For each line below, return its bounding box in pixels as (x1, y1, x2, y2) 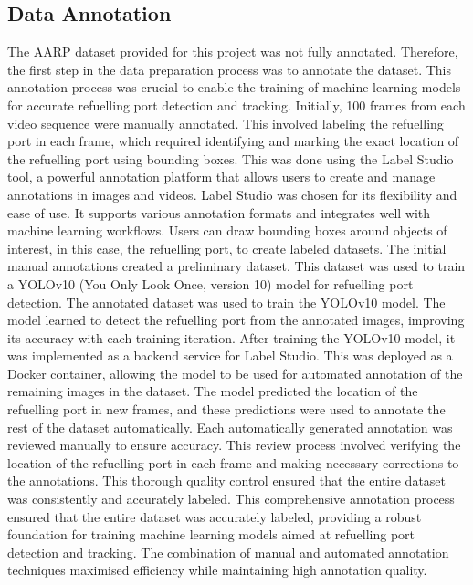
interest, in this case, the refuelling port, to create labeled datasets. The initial (7, 238, 447, 257)
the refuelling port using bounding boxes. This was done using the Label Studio (7, 149, 454, 168)
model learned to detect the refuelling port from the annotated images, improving (7, 310, 465, 329)
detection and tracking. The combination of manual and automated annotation (7, 542, 449, 561)
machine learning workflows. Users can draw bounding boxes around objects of (7, 221, 447, 240)
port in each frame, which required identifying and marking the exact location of (7, 131, 459, 151)
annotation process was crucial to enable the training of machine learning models (7, 78, 461, 97)
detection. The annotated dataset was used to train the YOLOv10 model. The (7, 292, 446, 311)
